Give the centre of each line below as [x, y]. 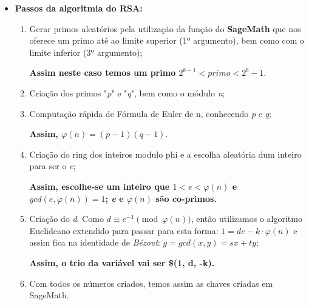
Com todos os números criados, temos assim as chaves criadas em [151, 283]
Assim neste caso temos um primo [103, 72]
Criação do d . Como [66, 219]
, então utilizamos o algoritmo [246, 219]
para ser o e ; [53, 166]
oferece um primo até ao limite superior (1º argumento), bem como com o [167, 40]
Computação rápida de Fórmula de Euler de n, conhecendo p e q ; [150, 113]
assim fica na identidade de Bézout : [95, 242]
